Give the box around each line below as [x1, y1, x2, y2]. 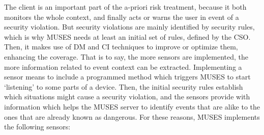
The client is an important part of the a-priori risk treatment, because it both [4, 2, 247, 12]
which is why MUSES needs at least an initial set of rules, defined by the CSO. [4, 31, 251, 42]
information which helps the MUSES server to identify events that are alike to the [4, 101, 260, 112]
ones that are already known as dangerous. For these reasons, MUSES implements [4, 111, 260, 122]
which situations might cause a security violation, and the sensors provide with [4, 91, 250, 102]
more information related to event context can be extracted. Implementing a [4, 61, 242, 72]
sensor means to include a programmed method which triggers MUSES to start [4, 71, 251, 82]
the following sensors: [4, 121, 71, 132]
